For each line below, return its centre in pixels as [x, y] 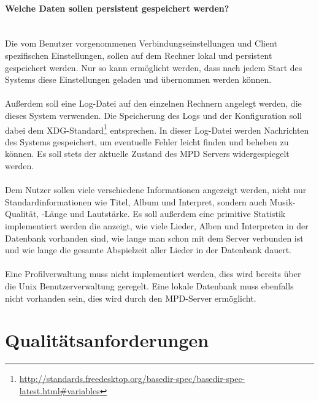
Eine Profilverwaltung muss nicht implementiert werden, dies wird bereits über [153, 274]
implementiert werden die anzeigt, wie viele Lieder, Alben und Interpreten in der [157, 225]
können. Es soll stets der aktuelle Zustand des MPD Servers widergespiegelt [147, 154]
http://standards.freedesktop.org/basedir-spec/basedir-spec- [132, 379]
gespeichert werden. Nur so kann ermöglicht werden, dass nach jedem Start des [154, 67]
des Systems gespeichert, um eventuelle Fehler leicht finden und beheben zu [147, 141]
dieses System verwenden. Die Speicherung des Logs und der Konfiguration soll [154, 115]
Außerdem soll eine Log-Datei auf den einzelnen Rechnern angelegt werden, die [153, 103]
